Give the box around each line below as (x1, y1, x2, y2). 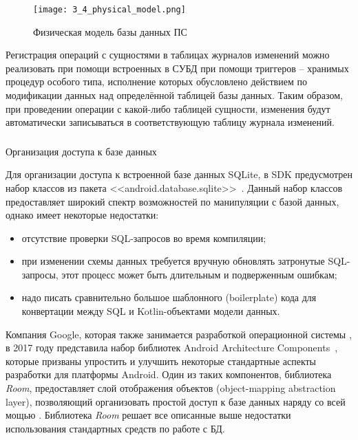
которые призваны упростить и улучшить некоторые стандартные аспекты (6, 353, 317, 368)
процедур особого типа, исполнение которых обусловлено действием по (6, 74, 307, 89)
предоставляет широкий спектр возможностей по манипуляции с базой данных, (6, 194, 339, 208)
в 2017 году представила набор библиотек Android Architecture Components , (6, 340, 338, 355)
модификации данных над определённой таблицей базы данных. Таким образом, (6, 88, 343, 102)
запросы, (21, 267, 59, 281)
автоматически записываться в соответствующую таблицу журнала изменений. (6, 115, 335, 129)
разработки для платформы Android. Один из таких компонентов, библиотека (6, 367, 332, 382)
